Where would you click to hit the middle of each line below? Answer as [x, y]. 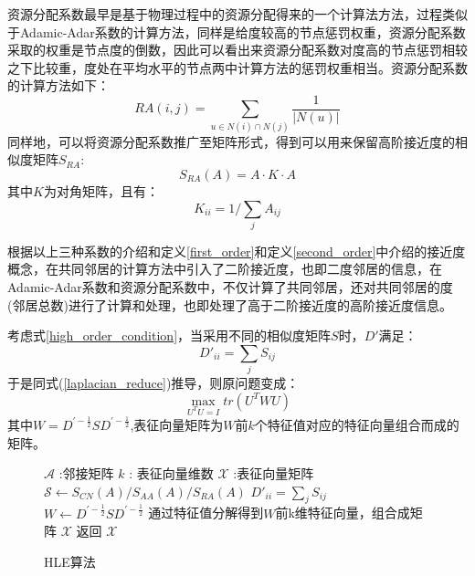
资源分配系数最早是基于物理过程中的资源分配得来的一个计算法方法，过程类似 [237, 14]
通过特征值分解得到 [206, 513]
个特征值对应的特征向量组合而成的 [357, 424]
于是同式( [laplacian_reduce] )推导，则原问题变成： [153, 383]
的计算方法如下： [58, 85]
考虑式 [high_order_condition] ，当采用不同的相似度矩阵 [169, 335]
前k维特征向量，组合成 [343, 513]
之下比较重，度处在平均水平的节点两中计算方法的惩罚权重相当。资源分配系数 [237, 67]
